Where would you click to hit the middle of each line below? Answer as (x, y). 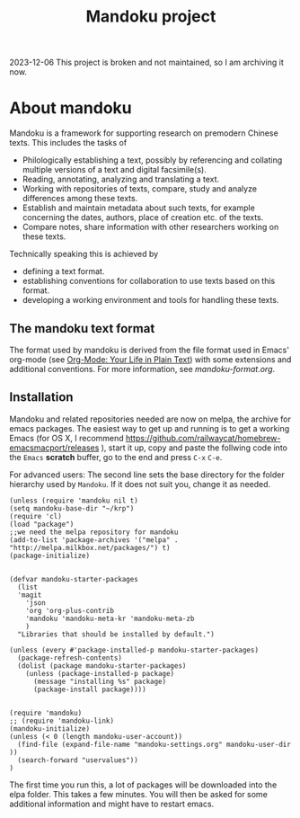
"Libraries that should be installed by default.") (116, 634)
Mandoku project (151, 17)
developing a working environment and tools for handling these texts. (150, 300)
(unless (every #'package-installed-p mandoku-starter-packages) (134, 650)
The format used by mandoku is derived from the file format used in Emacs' (150, 350)
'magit (30, 595)
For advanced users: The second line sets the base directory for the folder (147, 475)
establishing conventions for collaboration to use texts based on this (149, 281)
